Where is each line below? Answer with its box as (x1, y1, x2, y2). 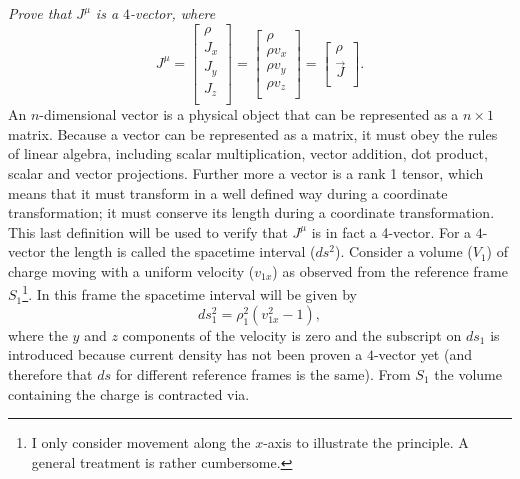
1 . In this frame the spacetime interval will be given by (22, 281, 357, 305)
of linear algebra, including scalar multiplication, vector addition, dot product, (8, 143, 488, 164)
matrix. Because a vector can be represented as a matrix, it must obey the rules (8, 123, 498, 144)
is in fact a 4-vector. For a (311, 221, 472, 242)
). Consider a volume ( (334, 241, 473, 262)
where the (8, 324, 68, 345)
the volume (434, 363, 502, 384)
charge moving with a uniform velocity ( (8, 260, 255, 281)
